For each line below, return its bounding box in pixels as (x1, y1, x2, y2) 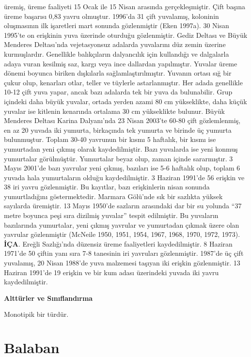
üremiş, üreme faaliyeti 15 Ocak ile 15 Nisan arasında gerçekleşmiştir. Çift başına (4, 1, 246, 11)
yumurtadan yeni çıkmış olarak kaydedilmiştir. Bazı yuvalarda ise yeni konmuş (4, 143, 238, 154)
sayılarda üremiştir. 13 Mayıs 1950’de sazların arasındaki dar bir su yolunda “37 (4, 201, 242, 211)
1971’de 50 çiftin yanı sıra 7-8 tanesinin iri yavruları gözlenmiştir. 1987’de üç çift (4, 248, 244, 258)
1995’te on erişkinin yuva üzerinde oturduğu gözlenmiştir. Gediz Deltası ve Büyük (4, 30, 248, 40)
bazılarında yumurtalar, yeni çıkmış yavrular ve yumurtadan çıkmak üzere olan (4, 219, 239, 230)
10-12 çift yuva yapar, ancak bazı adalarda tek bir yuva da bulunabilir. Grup (4, 87, 233, 97)
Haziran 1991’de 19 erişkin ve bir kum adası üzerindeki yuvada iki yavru (4, 267, 219, 277)
